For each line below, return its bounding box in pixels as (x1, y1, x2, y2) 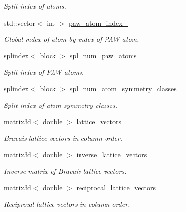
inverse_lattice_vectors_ (76, 149, 152, 159)
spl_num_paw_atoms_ (69, 50, 142, 60)
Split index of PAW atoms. (4, 67, 84, 77)
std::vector (4, 17, 35, 27)
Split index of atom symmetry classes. (4, 100, 118, 110)
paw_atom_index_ (68, 17, 128, 27)
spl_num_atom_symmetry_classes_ (69, 83, 182, 93)
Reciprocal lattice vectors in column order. (4, 199, 130, 209)
